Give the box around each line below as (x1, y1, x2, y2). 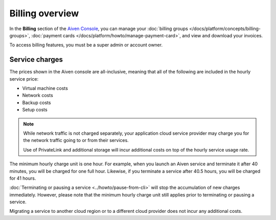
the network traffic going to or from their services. (23, 137, 129, 143)
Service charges (9, 55, 63, 64)
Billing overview (9, 8, 79, 19)
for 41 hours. (9, 175, 36, 181)
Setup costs (22, 107, 48, 113)
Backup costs (22, 100, 51, 106)
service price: (9, 76, 38, 82)
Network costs (22, 92, 53, 99)
